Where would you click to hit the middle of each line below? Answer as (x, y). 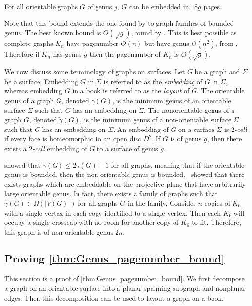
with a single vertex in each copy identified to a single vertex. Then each (113, 212)
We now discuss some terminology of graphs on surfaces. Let (95, 72)
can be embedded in (159, 6)
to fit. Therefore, (216, 222)
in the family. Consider (162, 203)
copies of (217, 203)
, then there (224, 139)
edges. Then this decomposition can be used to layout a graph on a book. (114, 297)
